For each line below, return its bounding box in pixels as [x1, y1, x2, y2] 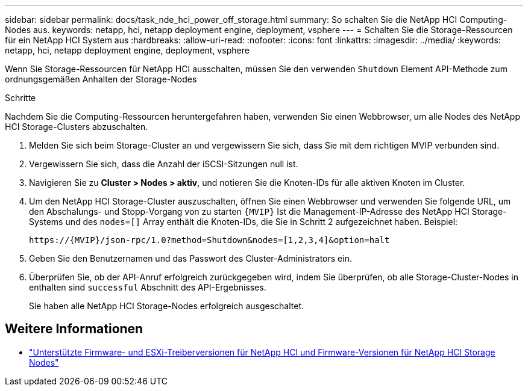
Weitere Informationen [5, 321, 143, 337]
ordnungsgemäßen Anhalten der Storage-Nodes [5, 74, 197, 84]
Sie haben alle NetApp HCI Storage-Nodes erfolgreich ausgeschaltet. [29, 301, 304, 311]
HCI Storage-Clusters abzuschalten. [5, 122, 148, 132]
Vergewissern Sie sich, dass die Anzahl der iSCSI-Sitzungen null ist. [29, 159, 298, 169]
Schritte [5, 93, 36, 103]
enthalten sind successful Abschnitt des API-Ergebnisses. [29, 282, 266, 292]
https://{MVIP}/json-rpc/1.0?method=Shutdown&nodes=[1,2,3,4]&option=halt [29, 235, 390, 245]
